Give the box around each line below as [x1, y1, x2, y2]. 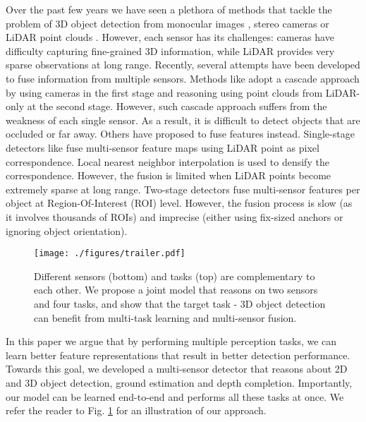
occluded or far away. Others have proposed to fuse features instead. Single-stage [6, 126, 355, 141]
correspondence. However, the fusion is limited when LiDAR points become [6, 168, 331, 183]
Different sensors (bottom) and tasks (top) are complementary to [34, 268, 315, 283]
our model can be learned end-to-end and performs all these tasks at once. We [6, 389, 344, 404]
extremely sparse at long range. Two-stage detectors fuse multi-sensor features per [6, 181, 360, 196]
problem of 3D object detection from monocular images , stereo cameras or [6, 16, 329, 30]
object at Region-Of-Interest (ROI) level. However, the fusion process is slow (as [6, 195, 353, 210]
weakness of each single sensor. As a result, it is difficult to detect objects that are [6, 112, 360, 127]
